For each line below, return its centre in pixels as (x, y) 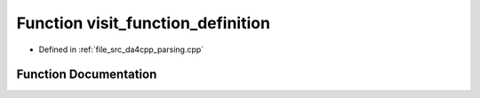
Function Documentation (87, 75)
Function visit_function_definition (144, 23)
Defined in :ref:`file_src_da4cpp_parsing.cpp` (121, 49)
